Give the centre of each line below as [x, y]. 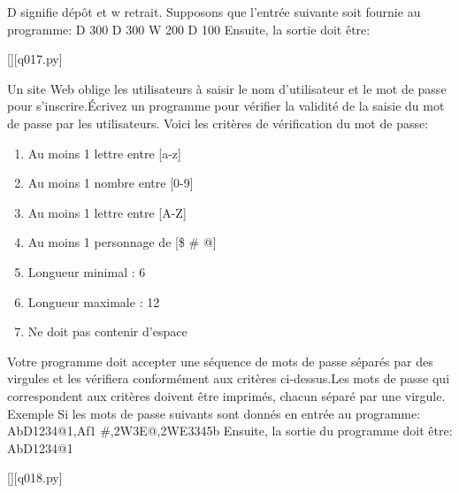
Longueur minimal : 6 [87, 271]
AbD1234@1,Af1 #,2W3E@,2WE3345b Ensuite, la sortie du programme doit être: [230, 431]
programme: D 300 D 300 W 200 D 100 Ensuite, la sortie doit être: [189, 29]
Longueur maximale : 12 [94, 301]
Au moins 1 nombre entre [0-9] [111, 183]
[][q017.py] [35, 59]
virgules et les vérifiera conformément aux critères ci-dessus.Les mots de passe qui [229, 378]
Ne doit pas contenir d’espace [107, 331]
